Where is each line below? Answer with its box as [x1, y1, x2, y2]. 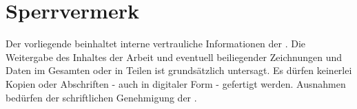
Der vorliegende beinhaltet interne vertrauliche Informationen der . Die [6, 36, 306, 51]
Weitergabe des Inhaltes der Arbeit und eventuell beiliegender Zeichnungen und [6, 49, 343, 64]
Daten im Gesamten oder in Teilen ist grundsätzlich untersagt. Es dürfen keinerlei [6, 63, 352, 77]
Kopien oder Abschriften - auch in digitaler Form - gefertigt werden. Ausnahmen [6, 76, 346, 90]
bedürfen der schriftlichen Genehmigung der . [6, 90, 197, 104]
